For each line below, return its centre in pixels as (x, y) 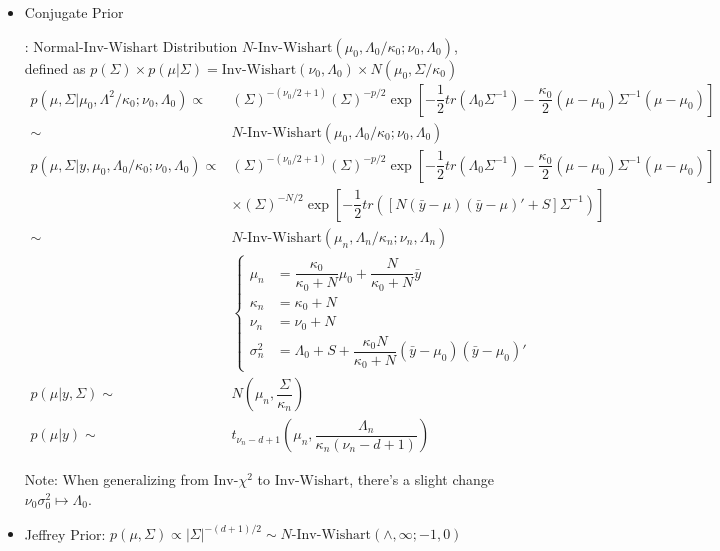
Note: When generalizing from (116, 479)
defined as (55, 67)
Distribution (200, 45)
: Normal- (54, 45)
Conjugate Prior (74, 12)
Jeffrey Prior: (65, 533)
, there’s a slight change (422, 479)
